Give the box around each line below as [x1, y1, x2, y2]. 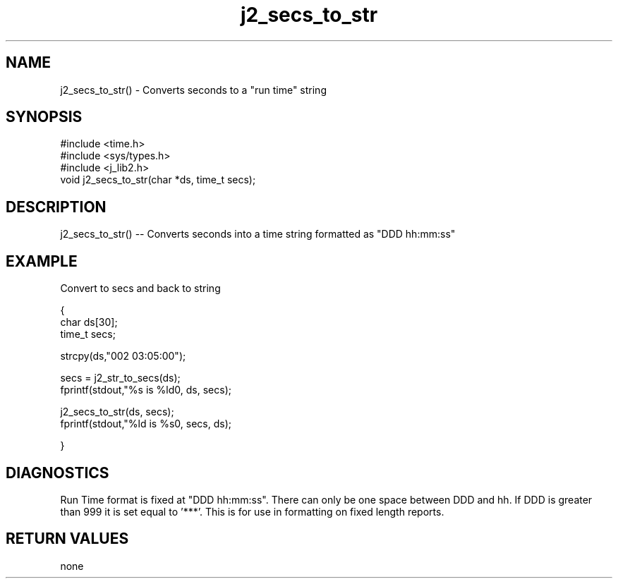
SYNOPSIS [6, 108, 83, 126]
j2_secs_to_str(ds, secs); [60, 406, 174, 418]
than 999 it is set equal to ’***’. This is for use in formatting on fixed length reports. [60, 505, 444, 518]
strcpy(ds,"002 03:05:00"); [60, 350, 186, 363]
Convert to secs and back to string [60, 282, 221, 295]
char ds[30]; [60, 316, 118, 329]
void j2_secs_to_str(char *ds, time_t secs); [60, 174, 256, 186]
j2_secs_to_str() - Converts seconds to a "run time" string [60, 83, 327, 96]
